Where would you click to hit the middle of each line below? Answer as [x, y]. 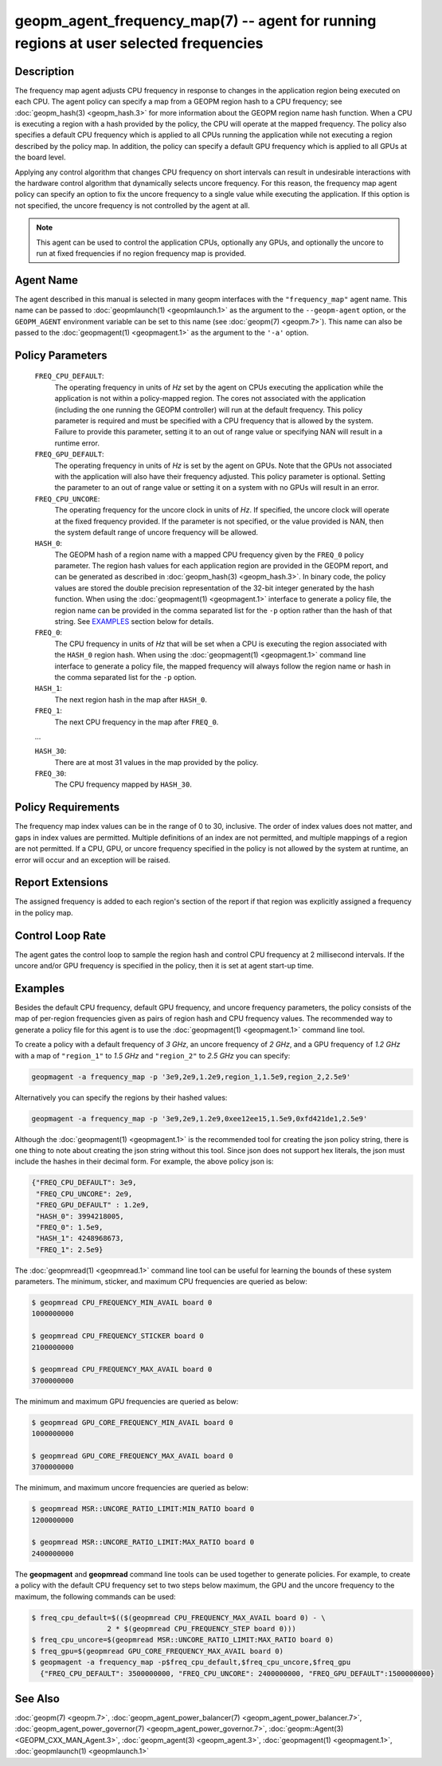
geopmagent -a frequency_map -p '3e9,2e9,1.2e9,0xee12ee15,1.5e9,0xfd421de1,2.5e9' [199, 1118]
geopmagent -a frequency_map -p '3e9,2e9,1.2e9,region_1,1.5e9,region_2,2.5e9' [191, 1077]
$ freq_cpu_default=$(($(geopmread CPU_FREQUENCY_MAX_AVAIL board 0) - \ [178, 1617]
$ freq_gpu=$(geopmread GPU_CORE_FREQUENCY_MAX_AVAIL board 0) [158, 1651]
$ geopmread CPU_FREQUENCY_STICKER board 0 [118, 1336]
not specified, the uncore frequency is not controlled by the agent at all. [132, 205]
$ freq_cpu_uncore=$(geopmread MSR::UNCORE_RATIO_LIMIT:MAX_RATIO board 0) [183, 1640]
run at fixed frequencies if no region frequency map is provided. [141, 253]
